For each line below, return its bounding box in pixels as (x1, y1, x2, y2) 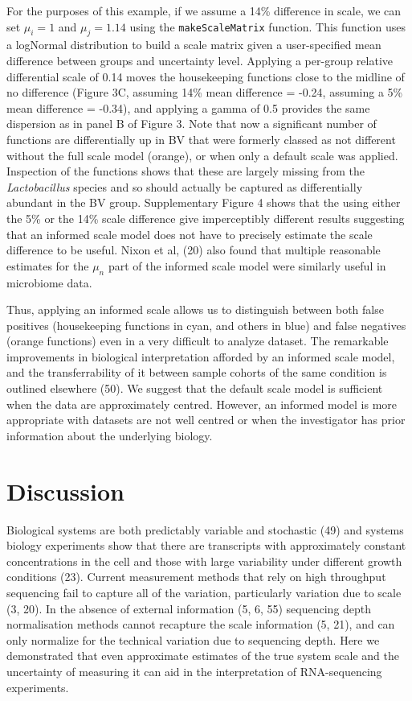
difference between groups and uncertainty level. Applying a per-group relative (6, 52, 393, 68)
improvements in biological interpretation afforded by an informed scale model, (6, 348, 395, 365)
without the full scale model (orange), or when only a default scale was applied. (6, 146, 398, 163)
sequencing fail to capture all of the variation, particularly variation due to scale (6, 583, 402, 600)
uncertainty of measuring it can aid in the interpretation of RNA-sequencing (6, 662, 382, 679)
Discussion (6, 474, 124, 507)
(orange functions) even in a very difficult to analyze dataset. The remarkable (6, 332, 389, 349)
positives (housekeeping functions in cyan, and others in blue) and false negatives (6, 316, 406, 333)
